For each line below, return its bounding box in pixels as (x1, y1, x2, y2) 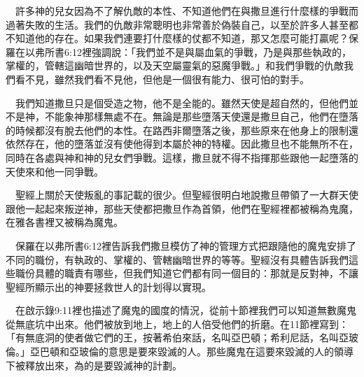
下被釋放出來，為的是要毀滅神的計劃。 (6, 357, 182, 372)
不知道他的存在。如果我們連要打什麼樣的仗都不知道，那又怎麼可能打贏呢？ (6, 31, 349, 45)
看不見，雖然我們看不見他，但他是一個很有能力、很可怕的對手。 (15, 71, 309, 86)
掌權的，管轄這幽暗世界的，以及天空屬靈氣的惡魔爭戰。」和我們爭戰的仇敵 (6, 58, 344, 73)
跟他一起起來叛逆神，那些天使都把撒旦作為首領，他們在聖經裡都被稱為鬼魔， (6, 201, 358, 215)
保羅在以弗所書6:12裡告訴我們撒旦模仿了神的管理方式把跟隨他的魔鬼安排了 (15, 238, 356, 252)
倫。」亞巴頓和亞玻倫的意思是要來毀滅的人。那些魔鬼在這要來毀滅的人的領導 (6, 344, 353, 359)
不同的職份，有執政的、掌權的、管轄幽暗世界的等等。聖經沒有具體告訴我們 (6, 252, 349, 266)
